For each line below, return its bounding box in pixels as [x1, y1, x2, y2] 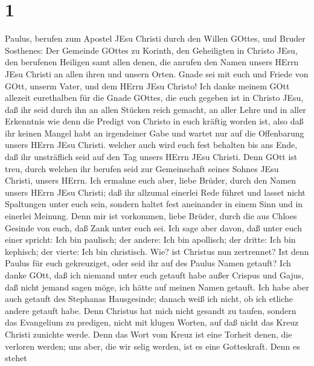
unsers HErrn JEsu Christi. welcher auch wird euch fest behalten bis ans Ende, [5, 138, 298, 151]
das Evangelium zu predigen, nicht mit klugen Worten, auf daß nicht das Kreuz [5, 316, 299, 329]
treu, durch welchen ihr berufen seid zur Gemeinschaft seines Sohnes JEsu [5, 162, 279, 175]
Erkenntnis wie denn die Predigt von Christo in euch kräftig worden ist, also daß [5, 115, 304, 127]
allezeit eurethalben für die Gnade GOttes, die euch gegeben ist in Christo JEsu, [5, 91, 304, 104]
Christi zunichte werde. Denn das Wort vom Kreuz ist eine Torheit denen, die [5, 327, 292, 340]
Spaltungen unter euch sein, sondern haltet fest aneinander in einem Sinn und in [5, 197, 303, 210]
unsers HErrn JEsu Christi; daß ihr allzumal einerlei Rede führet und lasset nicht [5, 185, 306, 198]
